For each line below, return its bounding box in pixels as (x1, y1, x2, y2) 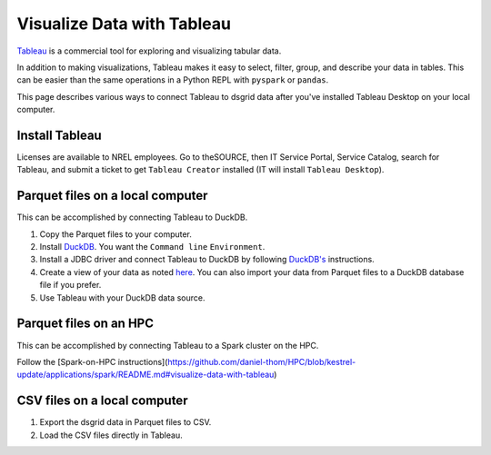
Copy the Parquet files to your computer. (39, 228, 193, 240)
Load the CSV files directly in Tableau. (39, 430, 183, 440)
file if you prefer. (39, 280, 102, 291)
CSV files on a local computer (16, 393, 188, 409)
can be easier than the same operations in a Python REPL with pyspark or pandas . (16, 74, 329, 85)
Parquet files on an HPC (16, 316, 155, 331)
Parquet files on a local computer (16, 188, 208, 203)
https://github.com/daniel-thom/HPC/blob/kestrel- (167, 356, 356, 367)
